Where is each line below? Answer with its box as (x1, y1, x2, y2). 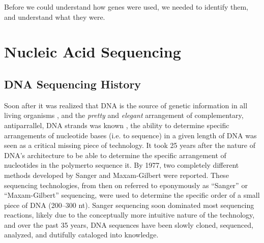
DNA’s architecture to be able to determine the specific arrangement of (4, 149, 226, 160)
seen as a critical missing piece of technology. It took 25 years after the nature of (4, 140, 255, 150)
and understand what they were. (4, 11, 105, 22)
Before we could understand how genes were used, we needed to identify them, (4, 2, 248, 12)
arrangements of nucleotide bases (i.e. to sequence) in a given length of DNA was (4, 130, 257, 140)
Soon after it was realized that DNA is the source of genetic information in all (4, 100, 248, 110)
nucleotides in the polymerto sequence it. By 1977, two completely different (4, 160, 239, 170)
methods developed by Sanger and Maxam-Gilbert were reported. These (4, 169, 229, 180)
